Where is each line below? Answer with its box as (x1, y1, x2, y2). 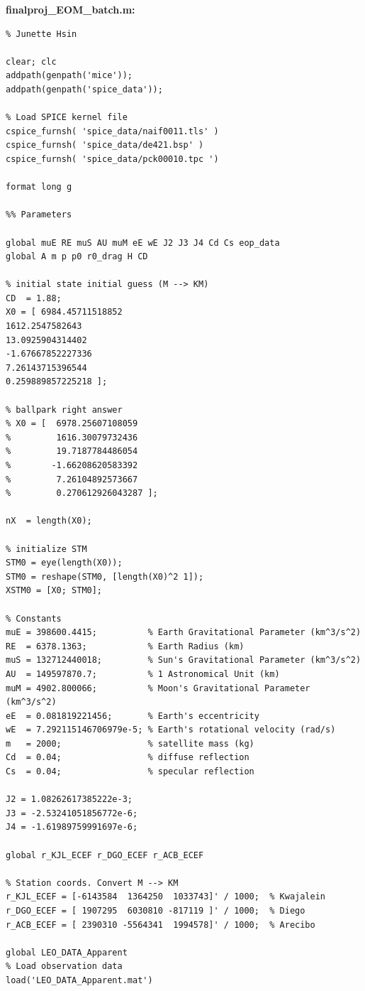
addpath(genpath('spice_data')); (6, 84, 163, 94)
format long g (6, 182, 72, 193)
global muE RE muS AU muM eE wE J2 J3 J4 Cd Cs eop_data (6, 237, 280, 248)
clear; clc (6, 56, 57, 67)
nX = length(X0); (6, 516, 92, 526)
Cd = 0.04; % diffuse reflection (6, 752, 249, 763)
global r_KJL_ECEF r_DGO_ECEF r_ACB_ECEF (6, 850, 204, 860)
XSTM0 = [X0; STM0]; (6, 585, 103, 596)
